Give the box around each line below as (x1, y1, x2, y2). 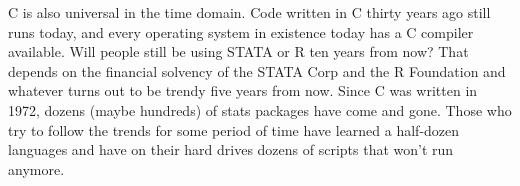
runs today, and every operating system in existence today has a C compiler (8, 21, 474, 42)
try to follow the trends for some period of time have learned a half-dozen (8, 119, 460, 140)
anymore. (8, 158, 65, 179)
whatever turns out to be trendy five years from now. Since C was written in (8, 80, 478, 101)
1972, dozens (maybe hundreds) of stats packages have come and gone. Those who (8, 99, 512, 120)
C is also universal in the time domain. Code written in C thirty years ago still (8, 2, 491, 22)
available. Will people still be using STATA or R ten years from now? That (8, 41, 469, 62)
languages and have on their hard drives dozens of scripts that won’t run (8, 139, 454, 160)
